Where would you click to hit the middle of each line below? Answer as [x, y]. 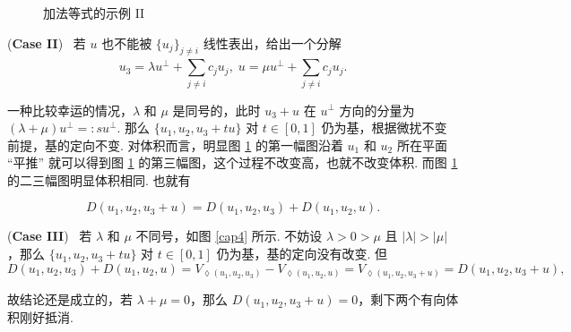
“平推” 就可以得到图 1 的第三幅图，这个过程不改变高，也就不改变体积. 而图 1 [233, 162]
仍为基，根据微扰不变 [384, 128]
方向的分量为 [377, 110]
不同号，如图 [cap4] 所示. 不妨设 [229, 236]
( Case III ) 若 [50, 236]
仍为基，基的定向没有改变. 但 [302, 254]
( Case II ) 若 [47, 43]
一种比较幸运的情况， [70, 110]
